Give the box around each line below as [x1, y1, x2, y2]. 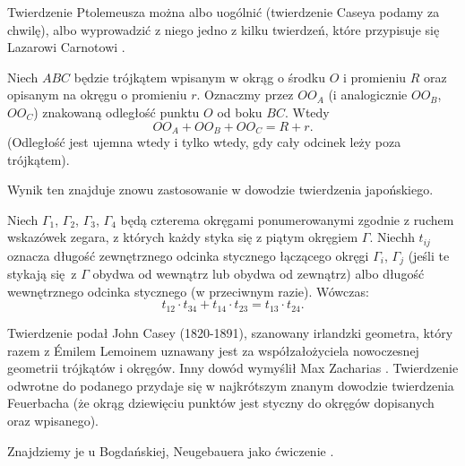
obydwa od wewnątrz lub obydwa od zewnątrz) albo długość [92, 264, 425, 283]
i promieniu [343, 67, 407, 86]
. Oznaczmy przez [196, 85, 294, 104]
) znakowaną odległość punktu [33, 102, 200, 121]
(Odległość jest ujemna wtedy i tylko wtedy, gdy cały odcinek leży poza [7, 133, 401, 151]
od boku [217, 102, 263, 121]
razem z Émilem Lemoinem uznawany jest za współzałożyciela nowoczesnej [7, 341, 419, 359]
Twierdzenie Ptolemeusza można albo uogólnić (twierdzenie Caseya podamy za [7, 3, 440, 21]
